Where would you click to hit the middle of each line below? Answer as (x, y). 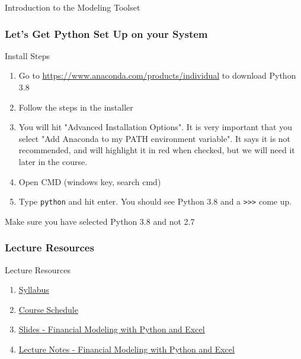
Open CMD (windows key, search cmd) (90, 181)
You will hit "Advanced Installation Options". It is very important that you (155, 127)
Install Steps (27, 55)
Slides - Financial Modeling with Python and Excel (112, 329)
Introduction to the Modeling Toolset (73, 7)
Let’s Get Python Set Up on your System (106, 33)
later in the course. (53, 161)
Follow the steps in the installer (76, 107)
